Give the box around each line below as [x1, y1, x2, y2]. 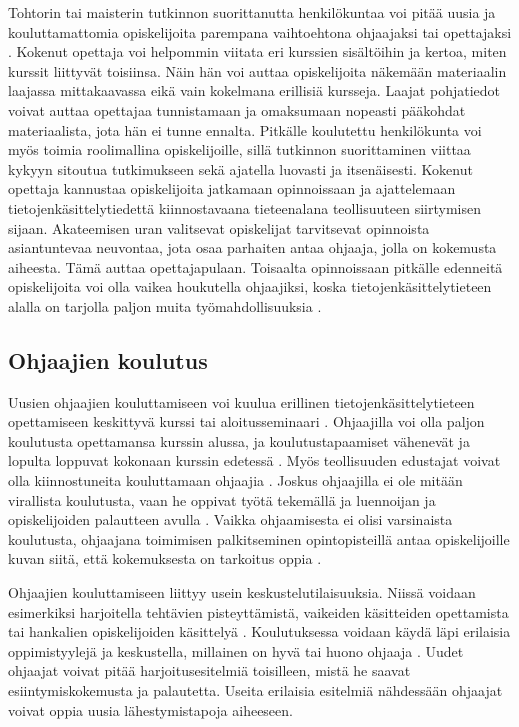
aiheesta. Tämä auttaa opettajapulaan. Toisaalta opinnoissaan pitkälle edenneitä [8, 256, 503, 277]
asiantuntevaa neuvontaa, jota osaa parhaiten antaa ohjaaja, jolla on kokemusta [8, 237, 497, 258]
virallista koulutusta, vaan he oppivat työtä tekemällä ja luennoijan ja [8, 489, 436, 510]
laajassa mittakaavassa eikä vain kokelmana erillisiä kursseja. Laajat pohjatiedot [8, 80, 500, 101]
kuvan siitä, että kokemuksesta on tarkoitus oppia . [8, 548, 322, 569]
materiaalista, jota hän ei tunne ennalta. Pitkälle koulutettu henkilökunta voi [8, 119, 482, 140]
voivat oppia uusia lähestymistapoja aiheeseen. [8, 699, 293, 720]
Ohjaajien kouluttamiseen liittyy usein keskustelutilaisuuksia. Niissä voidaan [8, 582, 476, 603]
